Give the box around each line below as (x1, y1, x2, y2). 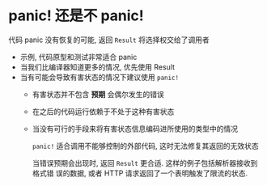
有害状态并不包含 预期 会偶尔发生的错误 (32, 89, 164, 99)
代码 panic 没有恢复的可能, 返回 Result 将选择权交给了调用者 (8, 35, 210, 44)
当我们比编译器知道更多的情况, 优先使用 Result (19, 61, 176, 72)
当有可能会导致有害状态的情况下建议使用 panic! (19, 72, 180, 82)
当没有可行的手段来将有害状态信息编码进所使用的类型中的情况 (32, 124, 239, 133)
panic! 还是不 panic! (8, 6, 144, 25)
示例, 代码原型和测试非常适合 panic (19, 52, 138, 61)
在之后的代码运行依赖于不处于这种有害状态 (32, 106, 175, 116)
